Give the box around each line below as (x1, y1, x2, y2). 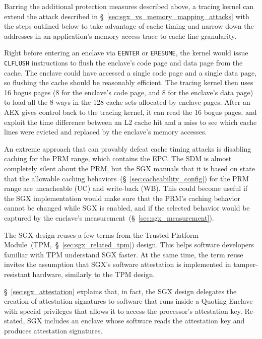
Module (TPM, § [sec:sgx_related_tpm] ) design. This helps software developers (4, 239, 254, 250)
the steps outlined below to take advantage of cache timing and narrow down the (4, 21, 254, 31)
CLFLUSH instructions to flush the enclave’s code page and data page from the (4, 57, 243, 68)
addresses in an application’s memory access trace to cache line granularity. (4, 30, 237, 41)
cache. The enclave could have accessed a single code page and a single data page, (4, 67, 257, 78)
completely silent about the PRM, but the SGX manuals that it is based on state (4, 163, 255, 174)
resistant (4, 268, 30, 279)
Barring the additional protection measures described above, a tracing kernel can (4, 1, 254, 11)
